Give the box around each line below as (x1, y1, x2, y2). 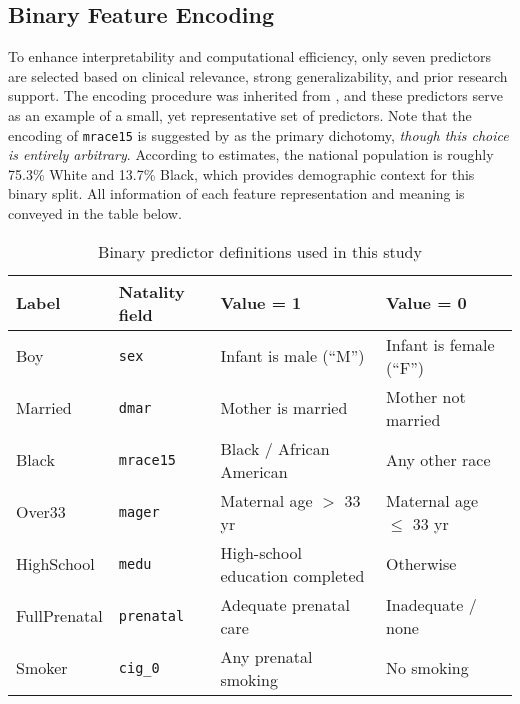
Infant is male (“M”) (220, 344, 365, 368)
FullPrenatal (16, 604, 103, 628)
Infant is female (385, 332, 495, 356)
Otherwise (385, 552, 457, 576)
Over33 (16, 500, 66, 524)
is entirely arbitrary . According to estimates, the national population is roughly (8, 144, 494, 165)
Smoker (16, 656, 68, 680)
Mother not (385, 384, 466, 408)
